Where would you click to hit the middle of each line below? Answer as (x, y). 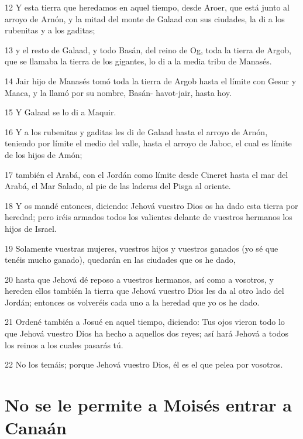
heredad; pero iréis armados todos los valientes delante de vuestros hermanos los (149, 217)
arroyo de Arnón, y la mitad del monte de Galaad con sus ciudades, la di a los (145, 18)
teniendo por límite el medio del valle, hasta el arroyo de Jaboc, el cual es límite (148, 143)
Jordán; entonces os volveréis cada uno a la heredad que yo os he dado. (132, 302)
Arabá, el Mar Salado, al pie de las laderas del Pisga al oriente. (118, 186)
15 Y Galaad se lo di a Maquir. (61, 112)
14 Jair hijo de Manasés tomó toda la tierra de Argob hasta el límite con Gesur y (151, 80)
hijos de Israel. (31, 228)
